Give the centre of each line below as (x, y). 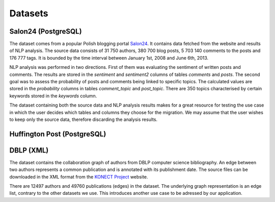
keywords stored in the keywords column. (53, 96)
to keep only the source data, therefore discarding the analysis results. (84, 119)
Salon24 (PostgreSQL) (46, 31)
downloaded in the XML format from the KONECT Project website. (79, 176)
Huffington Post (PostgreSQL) (58, 134)
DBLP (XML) (29, 150)
